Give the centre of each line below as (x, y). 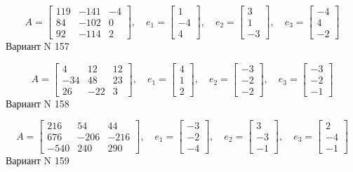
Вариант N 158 (38, 103)
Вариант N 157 (38, 46)
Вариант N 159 (38, 160)
